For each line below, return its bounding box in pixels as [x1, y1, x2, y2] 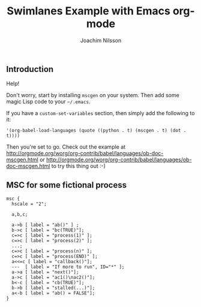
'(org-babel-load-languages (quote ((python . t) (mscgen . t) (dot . [6, 128, 187, 134]
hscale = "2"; [11, 201, 47, 207]
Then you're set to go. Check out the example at [6, 143, 126, 151]
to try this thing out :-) [51, 162, 106, 170]
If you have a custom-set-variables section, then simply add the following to [6, 110, 195, 117]
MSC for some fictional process [6, 180, 127, 190]
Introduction [6, 64, 54, 74]
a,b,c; [11, 212, 28, 218]
